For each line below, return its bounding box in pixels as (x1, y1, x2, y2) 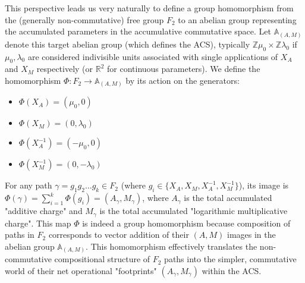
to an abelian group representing (178, 13, 297, 26)
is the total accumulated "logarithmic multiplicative (99, 205, 288, 217)
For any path (5, 179, 52, 191)
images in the (227, 228, 276, 241)
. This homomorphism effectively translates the (86, 240, 257, 252)
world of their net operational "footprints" (5, 264, 157, 276)
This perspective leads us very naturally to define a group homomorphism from (5, 2, 294, 14)
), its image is (238, 179, 289, 191)
